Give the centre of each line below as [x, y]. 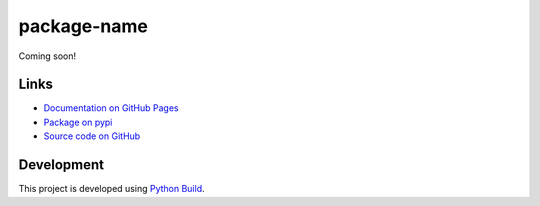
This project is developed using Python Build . [111, 189]
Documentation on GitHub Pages [111, 108]
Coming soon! [47, 56]
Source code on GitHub [92, 136]
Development [61, 165]
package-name [83, 26]
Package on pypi [78, 122]
